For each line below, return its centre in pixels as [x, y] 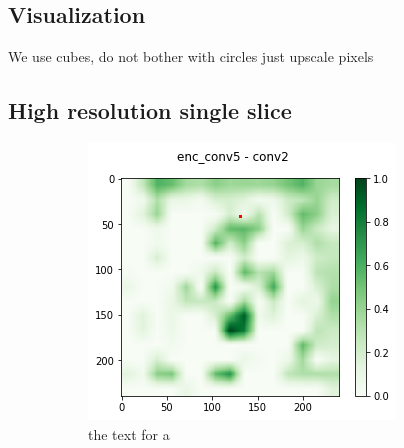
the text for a [129, 433]
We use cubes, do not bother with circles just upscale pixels [191, 56]
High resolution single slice [150, 110]
